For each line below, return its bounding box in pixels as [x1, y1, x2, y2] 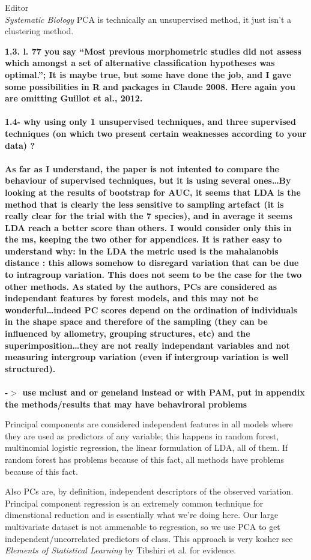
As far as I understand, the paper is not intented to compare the [5, 162, 279, 175]
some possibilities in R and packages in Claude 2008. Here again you [5, 80, 295, 92]
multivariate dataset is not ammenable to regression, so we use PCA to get [5, 520, 280, 532]
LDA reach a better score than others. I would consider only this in [5, 221, 292, 233]
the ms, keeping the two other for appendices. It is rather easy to [5, 233, 282, 245]
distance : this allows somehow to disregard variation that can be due [5, 256, 299, 269]
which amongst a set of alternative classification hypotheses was [5, 56, 275, 69]
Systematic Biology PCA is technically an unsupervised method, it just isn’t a [5, 13, 291, 25]
